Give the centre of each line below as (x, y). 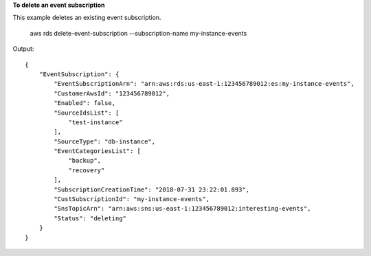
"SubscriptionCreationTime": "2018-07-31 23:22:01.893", (152, 189)
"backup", (85, 161)
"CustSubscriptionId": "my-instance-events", (132, 199)
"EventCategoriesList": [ (97, 151)
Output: (23, 49)
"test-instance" (95, 122)
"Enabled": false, (85, 103)
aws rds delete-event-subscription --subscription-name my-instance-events (138, 33)
